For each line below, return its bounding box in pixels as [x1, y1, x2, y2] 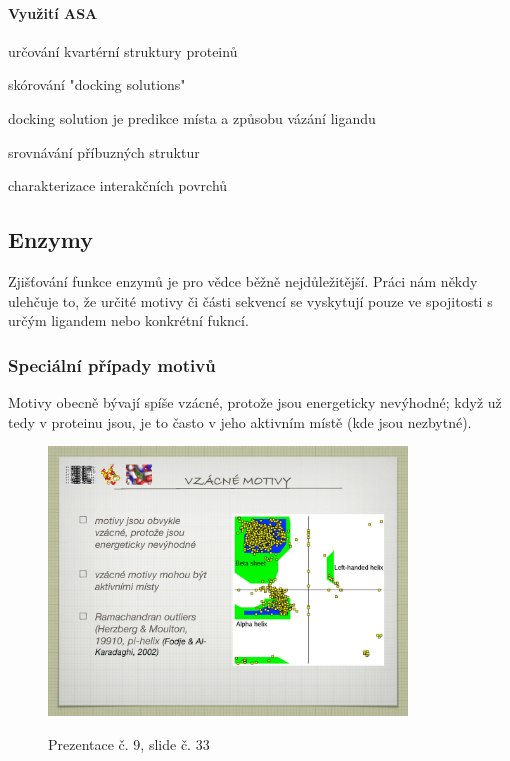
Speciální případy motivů [8, 352, 216, 377]
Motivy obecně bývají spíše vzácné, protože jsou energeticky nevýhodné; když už [8, 391, 502, 412]
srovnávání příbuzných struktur [8, 141, 200, 162]
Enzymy [8, 224, 93, 255]
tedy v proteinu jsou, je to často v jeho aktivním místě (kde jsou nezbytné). [8, 411, 472, 432]
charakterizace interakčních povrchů [8, 175, 228, 196]
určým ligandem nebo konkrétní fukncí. [8, 310, 249, 331]
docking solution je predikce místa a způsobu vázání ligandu [8, 107, 376, 128]
